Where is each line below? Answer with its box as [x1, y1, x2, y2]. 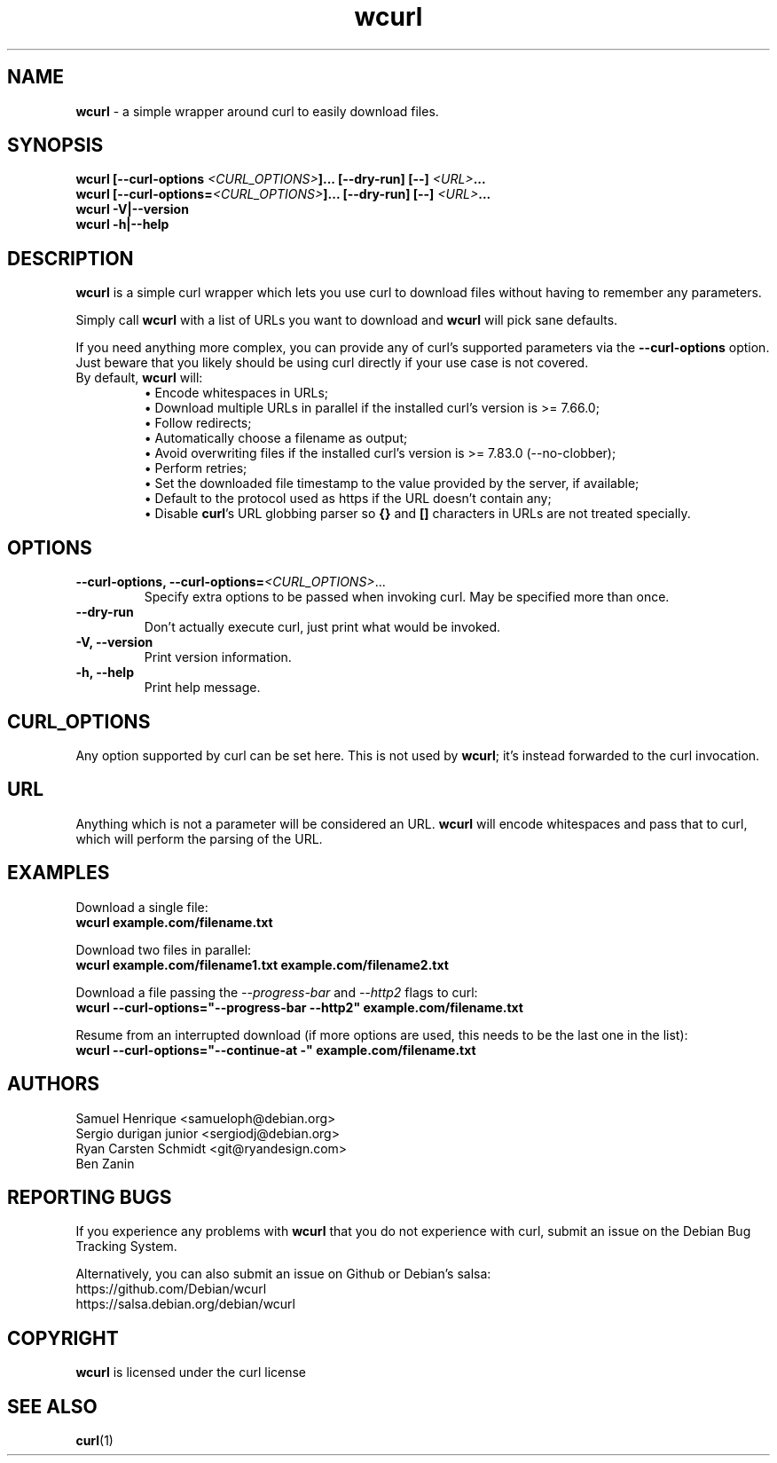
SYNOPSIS [7, 134, 104, 157]
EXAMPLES [7, 861, 110, 885]
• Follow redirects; [144, 415, 252, 431]
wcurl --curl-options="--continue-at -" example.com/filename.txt [75, 1042, 476, 1058]
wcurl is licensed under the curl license [75, 1365, 307, 1380]
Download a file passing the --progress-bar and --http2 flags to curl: [75, 984, 478, 1000]
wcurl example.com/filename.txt [75, 914, 273, 930]
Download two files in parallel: [75, 941, 252, 957]
